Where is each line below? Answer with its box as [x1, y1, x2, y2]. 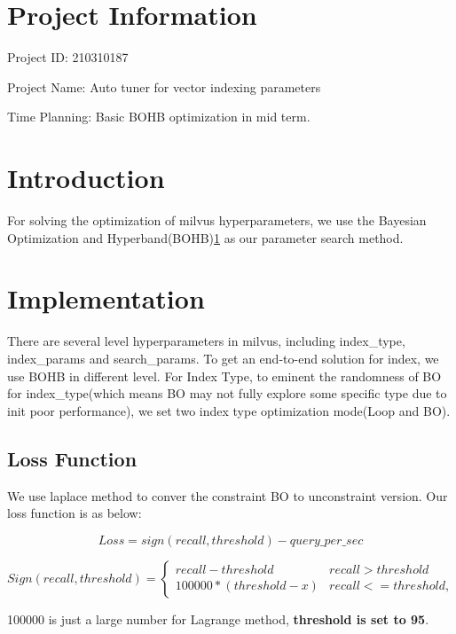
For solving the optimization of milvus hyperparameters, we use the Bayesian [7, 211, 427, 230]
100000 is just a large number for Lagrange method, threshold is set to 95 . [7, 609, 429, 628]
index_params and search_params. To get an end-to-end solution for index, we [7, 348, 439, 367]
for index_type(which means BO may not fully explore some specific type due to [7, 384, 447, 403]
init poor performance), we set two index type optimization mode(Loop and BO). [7, 401, 451, 419]
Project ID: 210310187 [7, 48, 129, 67]
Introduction [7, 160, 165, 196]
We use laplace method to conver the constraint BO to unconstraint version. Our [7, 486, 448, 505]
